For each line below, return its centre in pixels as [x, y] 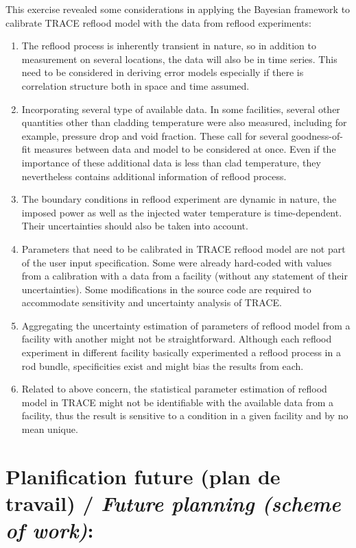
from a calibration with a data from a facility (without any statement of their [185, 276]
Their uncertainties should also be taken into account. [135, 226]
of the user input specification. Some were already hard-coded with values [177, 262]
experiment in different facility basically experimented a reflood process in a [181, 352]
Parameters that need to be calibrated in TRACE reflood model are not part [183, 248]
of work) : [50, 530]
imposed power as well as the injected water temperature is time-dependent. [182, 212]
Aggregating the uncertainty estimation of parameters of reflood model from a [186, 325]
